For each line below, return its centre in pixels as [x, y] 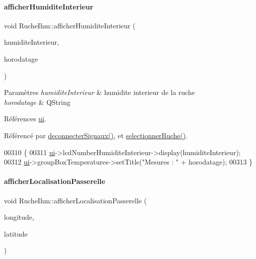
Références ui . [25, 119]
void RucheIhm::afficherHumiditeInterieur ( [70, 25]
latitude [16, 233]
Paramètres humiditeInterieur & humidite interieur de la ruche [99, 92]
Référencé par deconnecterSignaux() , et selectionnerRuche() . [96, 135]
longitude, [19, 217]
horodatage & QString [37, 102]
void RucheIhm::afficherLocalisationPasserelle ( [76, 200]
